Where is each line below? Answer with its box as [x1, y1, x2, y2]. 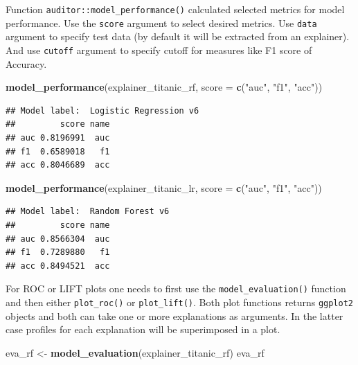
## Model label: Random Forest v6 [6, 206, 170, 217]
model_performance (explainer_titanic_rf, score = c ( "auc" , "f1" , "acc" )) [6, 80, 323, 94]
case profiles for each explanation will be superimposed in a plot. [6, 322, 280, 337]
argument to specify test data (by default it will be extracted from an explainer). [6, 29, 350, 44]
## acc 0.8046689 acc [6, 160, 110, 170]
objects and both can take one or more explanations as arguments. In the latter [6, 308, 343, 323]
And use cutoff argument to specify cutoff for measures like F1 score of [6, 42, 312, 57]
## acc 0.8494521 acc [6, 260, 110, 271]
